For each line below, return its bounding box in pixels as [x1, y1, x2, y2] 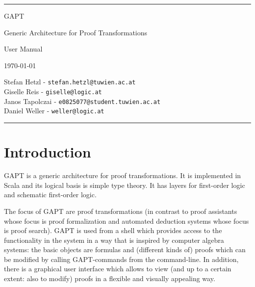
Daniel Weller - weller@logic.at [4, 105, 104, 116]
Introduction [4, 142, 91, 162]
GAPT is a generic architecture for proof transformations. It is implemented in [4, 170, 241, 181]
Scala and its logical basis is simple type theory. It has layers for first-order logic [4, 180, 245, 190]
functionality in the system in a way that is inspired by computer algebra [4, 235, 224, 245]
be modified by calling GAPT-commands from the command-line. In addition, [4, 254, 239, 264]
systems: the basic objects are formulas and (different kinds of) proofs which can [4, 244, 246, 255]
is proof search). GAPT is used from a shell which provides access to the [4, 225, 222, 235]
